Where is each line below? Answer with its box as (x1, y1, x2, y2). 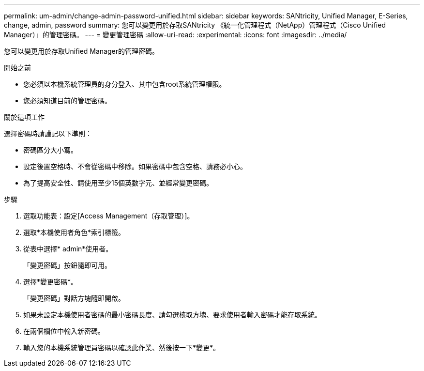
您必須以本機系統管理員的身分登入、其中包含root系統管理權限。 (23, 80, 226, 88)
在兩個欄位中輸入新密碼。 (23, 327, 105, 335)
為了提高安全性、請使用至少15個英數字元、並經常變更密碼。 (23, 179, 213, 187)
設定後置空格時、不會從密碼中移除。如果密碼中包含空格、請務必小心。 (23, 162, 247, 170)
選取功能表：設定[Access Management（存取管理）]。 (23, 212, 194, 220)
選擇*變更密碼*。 (23, 278, 78, 286)
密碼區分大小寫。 (23, 146, 77, 154)
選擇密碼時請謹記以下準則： (4, 129, 92, 138)
